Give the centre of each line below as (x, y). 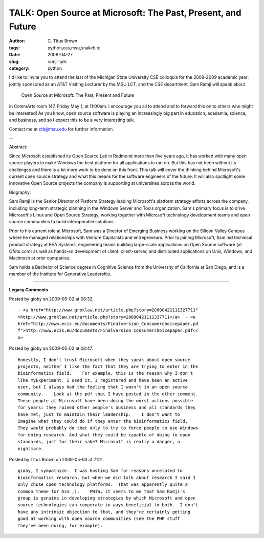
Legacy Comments (29, 290)
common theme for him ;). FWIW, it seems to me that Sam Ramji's (101, 491)
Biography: (20, 192)
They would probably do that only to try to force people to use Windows (108, 428)
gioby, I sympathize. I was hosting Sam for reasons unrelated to (100, 471)
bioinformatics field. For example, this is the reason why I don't (105, 373)
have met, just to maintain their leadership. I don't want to (99, 414)
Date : (15, 55)
